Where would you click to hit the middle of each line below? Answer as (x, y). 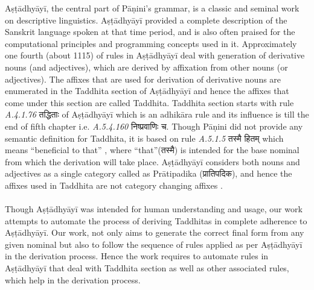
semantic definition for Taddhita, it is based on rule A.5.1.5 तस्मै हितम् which (144, 138)
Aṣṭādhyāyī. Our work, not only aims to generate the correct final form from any (155, 232)
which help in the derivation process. (73, 279)
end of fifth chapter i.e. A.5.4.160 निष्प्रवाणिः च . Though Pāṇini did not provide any (154, 126)
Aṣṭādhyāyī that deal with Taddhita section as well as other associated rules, (147, 268)
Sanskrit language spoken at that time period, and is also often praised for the (150, 32)
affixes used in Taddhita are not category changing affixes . (114, 185)
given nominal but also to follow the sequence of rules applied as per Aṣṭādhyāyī (154, 244)
